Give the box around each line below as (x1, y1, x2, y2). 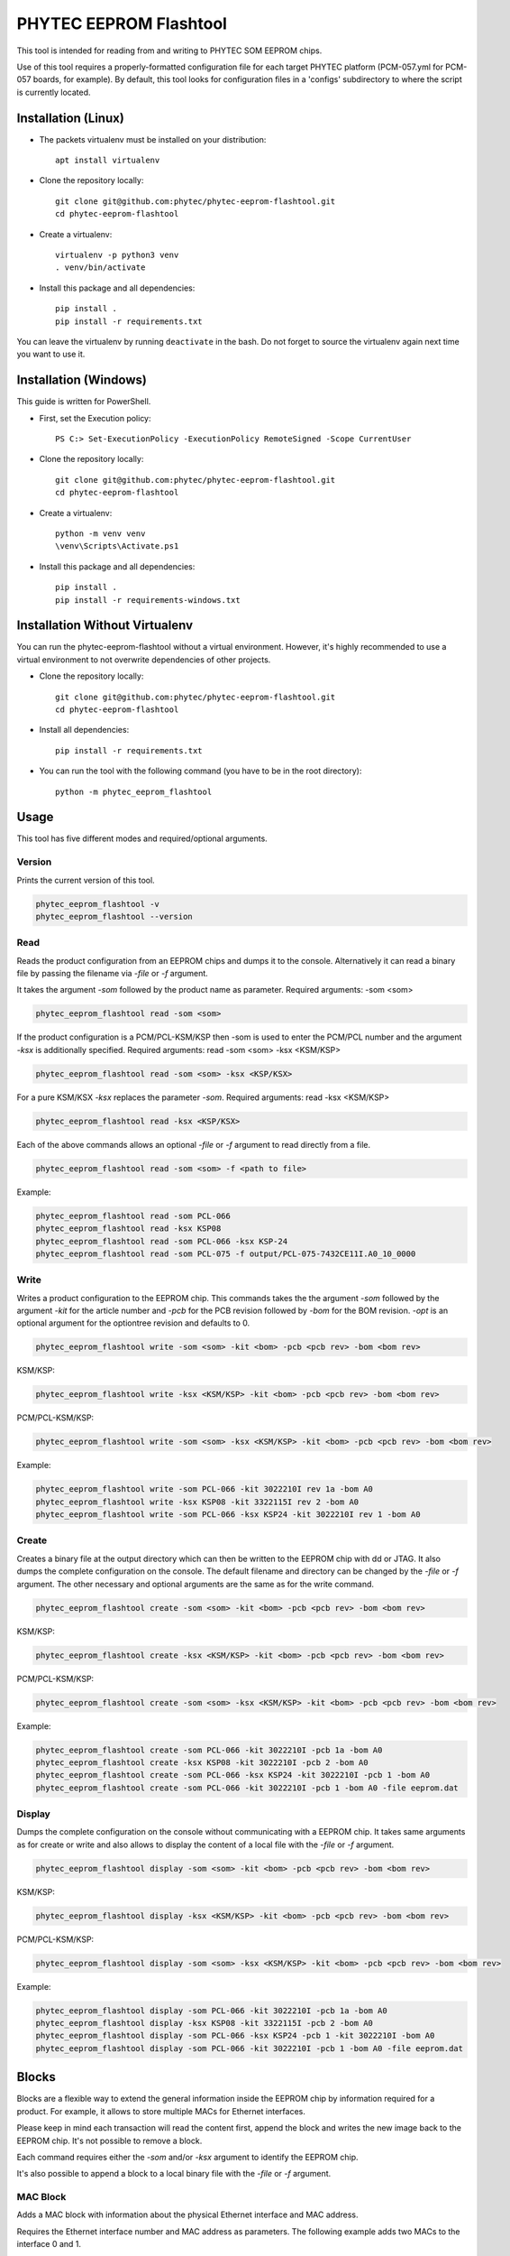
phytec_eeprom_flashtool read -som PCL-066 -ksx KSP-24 (35, 1236, 288, 1246)
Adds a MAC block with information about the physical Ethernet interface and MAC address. (16, 2209, 359, 2220)
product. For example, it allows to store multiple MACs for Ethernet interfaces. (16, 2105, 306, 2116)
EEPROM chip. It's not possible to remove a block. (16, 2135, 203, 2146)
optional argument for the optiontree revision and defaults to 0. (16, 1318, 250, 1328)
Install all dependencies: (39, 725, 130, 735)
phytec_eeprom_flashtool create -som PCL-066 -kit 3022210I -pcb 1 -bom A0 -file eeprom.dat (35, 1782, 459, 1793)
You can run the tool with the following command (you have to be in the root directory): (39, 765, 362, 776)
